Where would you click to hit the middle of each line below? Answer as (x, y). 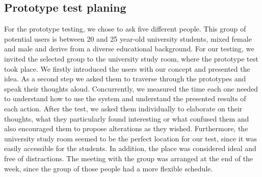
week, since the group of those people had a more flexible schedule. (109, 168)
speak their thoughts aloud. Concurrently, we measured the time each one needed (131, 88)
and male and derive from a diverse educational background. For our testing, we (129, 49)
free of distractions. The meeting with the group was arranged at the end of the (129, 158)
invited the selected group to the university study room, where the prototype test (131, 58)
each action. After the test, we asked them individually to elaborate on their (123, 108)
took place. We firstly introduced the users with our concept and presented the (127, 68)
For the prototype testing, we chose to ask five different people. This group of (125, 29)
